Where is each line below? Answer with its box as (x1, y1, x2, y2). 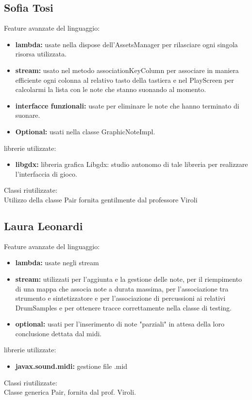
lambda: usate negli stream (15, 257, 99, 268)
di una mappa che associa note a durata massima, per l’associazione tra (15, 283, 229, 293)
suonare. (15, 110, 40, 120)
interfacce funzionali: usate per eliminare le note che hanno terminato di (15, 100, 239, 110)
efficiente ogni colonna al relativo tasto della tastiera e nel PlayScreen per (15, 74, 234, 85)
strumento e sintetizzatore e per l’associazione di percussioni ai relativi (15, 293, 226, 303)
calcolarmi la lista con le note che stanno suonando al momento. (15, 84, 206, 94)
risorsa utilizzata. (15, 49, 67, 59)
